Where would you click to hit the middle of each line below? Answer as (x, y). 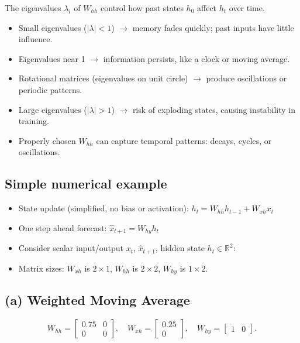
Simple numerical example (86, 183)
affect (207, 8)
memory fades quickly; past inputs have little (213, 27)
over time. (247, 8)
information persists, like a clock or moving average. (196, 58)
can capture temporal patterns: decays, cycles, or (184, 140)
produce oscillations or (246, 78)
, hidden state (180, 248)
